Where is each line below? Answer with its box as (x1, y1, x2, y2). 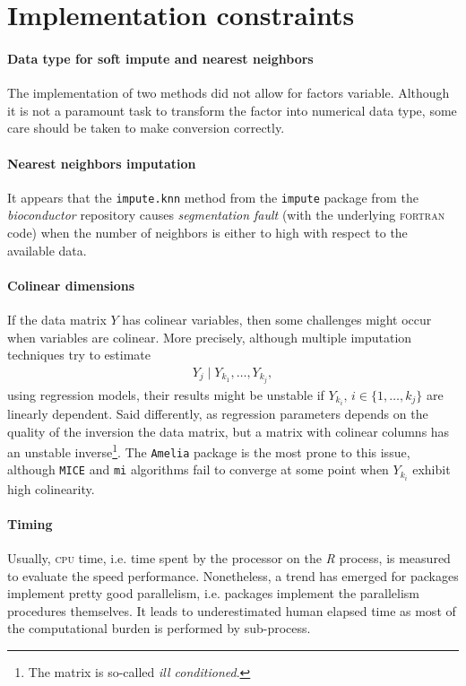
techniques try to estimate (7, 345, 151, 364)
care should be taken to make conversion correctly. (7, 118, 285, 137)
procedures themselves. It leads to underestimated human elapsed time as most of (7, 601, 456, 620)
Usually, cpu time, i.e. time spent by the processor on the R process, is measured (7, 548, 451, 567)
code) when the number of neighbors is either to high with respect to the (7, 223, 408, 241)
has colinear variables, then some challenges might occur (122, 309, 432, 328)
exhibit (412, 460, 451, 479)
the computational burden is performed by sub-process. (7, 619, 311, 638)
